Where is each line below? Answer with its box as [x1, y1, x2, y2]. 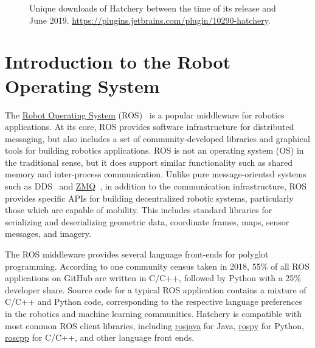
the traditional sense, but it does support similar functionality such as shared [5, 155, 292, 168]
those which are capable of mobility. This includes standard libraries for [5, 203, 272, 216]
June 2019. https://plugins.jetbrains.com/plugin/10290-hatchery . [29, 13, 271, 26]
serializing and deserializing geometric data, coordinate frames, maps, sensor [5, 215, 289, 228]
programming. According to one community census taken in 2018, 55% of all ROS [5, 259, 310, 272]
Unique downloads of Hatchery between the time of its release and [29, 2, 276, 14]
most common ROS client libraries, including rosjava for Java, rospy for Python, [5, 319, 304, 332]
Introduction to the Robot [5, 49, 231, 74]
